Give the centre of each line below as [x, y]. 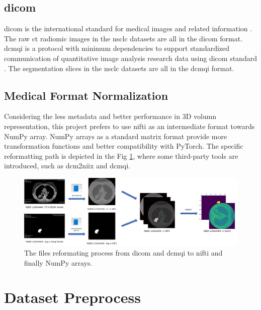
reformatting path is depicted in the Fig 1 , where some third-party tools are [121, 156]
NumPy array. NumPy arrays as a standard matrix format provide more [116, 136]
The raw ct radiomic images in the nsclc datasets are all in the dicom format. [123, 38]
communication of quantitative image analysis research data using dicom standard [130, 58]
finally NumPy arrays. [58, 262]
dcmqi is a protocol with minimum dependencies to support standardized [117, 48]
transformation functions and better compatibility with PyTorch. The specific [124, 146]
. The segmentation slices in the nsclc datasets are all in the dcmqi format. [119, 68]
